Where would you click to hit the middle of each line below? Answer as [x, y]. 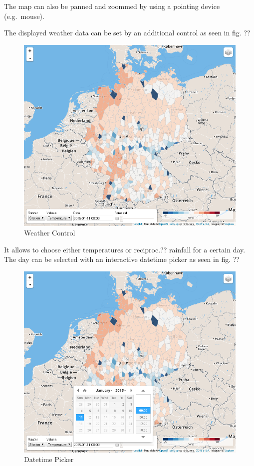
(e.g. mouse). [24, 16]
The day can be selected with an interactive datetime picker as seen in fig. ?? [122, 259]
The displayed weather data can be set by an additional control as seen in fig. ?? [127, 33]
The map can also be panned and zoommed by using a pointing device [112, 6]
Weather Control [50, 233]
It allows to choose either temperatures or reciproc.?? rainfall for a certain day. [125, 249]
